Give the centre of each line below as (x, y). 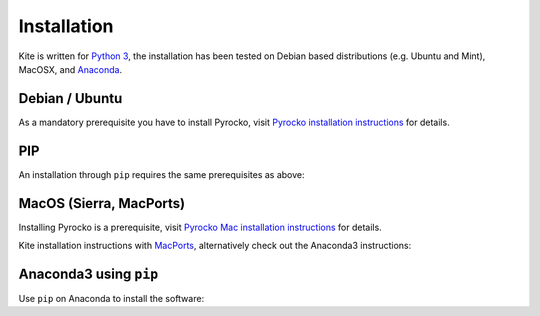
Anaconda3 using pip (88, 273)
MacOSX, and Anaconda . (70, 69)
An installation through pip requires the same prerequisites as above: (161, 174)
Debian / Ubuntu (70, 98)
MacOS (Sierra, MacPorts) (101, 203)
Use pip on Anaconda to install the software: (111, 298)
